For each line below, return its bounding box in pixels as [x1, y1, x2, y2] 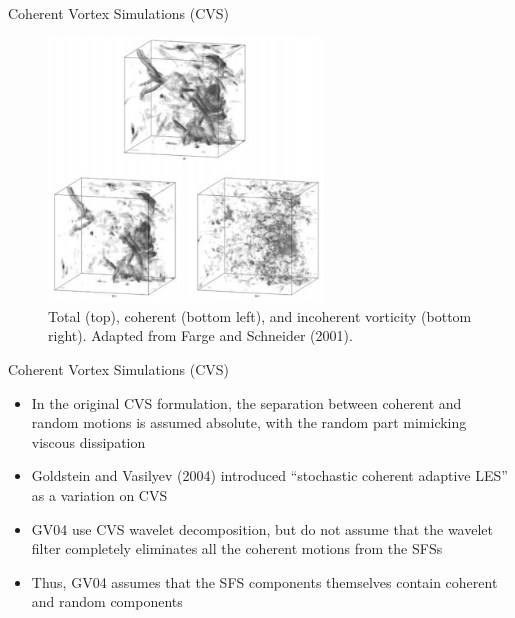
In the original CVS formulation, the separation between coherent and [31, 392, 462, 413]
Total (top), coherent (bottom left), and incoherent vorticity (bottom [48, 305, 472, 326]
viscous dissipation [31, 431, 146, 452]
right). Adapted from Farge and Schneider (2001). [48, 325, 353, 346]
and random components [31, 591, 183, 612]
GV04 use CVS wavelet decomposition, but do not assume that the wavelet [31, 518, 493, 539]
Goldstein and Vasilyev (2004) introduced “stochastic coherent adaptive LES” [31, 465, 508, 486]
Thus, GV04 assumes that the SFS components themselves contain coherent [31, 571, 498, 592]
